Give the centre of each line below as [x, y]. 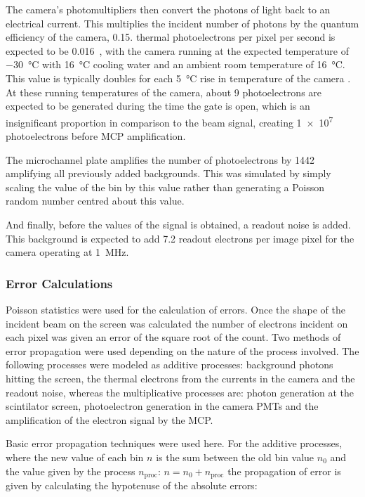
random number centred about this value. [95, 201]
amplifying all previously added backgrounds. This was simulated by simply [168, 173]
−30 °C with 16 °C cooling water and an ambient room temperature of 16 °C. [175, 64]
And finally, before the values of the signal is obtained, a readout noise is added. [178, 224]
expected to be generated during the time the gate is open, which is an [158, 106]
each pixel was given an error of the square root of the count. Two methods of [173, 337]
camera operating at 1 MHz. [67, 252]
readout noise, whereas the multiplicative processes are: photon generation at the [180, 392]
